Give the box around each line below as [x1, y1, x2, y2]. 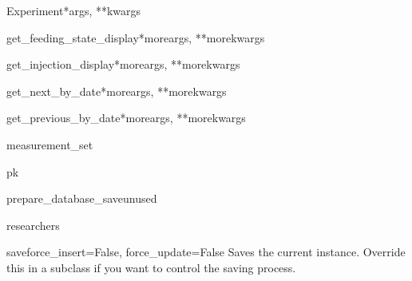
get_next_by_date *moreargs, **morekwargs [6, 82, 227, 99]
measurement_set [6, 136, 93, 152]
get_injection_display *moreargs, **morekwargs [6, 56, 240, 73]
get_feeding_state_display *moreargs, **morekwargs [6, 29, 265, 46]
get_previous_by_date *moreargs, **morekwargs [6, 109, 246, 126]
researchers [6, 216, 60, 233]
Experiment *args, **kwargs [6, 2, 141, 18]
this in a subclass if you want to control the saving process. [6, 259, 296, 275]
